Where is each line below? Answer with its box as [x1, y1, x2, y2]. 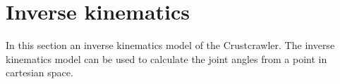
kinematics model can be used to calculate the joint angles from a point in [6, 51, 327, 66]
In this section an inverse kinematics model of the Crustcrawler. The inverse [6, 38, 335, 52]
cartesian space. [6, 65, 73, 80]
